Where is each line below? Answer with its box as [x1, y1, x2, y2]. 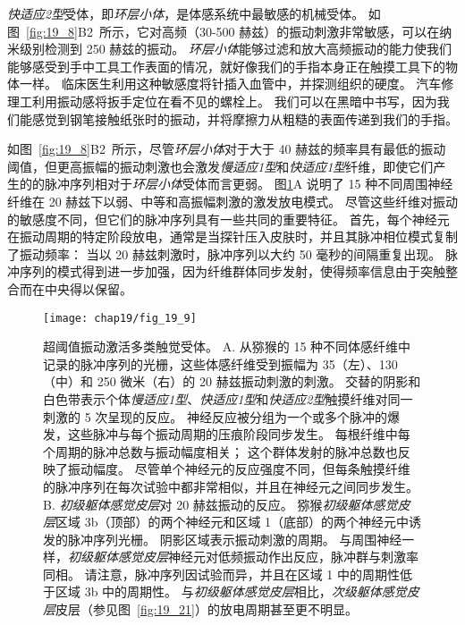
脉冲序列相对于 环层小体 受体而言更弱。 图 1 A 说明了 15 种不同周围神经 [44, 174, 453, 193]
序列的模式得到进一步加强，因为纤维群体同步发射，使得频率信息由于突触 [19, 262, 445, 281]
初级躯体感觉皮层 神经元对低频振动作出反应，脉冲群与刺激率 [68, 547, 418, 566]
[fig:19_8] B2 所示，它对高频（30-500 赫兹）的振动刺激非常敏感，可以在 [26, 21, 440, 40]
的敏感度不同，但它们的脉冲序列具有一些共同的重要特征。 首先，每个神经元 [7, 209, 450, 228]
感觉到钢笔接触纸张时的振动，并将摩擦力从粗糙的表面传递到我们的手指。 [31, 109, 458, 128]
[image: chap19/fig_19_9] [43, 311, 197, 325]
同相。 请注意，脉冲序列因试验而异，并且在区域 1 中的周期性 [43, 564, 400, 583]
